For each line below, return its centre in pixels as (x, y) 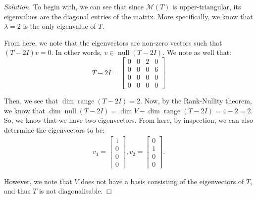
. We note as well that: (197, 52)
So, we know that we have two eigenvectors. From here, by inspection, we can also (128, 120)
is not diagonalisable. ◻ (76, 191)
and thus (17, 191)
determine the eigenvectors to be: (54, 129)
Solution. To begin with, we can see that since (74, 6)
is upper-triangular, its (207, 6)
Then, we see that (31, 101)
